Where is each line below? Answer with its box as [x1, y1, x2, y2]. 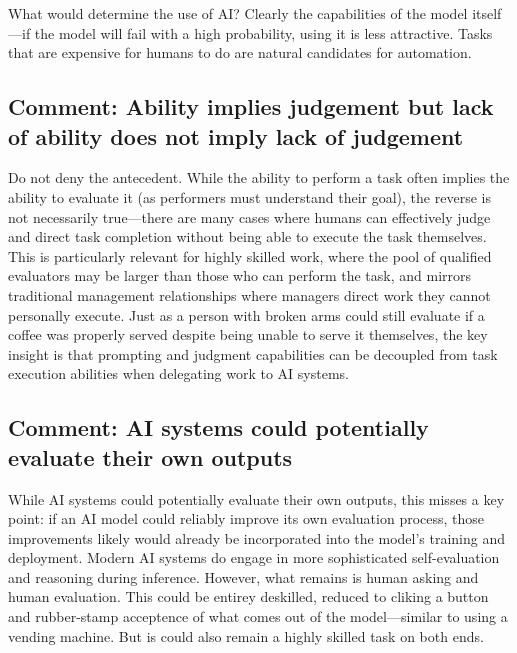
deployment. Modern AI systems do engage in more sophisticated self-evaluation [8, 547, 500, 568]
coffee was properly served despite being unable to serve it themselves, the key [8, 324, 488, 345]
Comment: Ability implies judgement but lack [8, 91, 494, 122]
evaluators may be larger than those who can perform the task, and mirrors [8, 265, 472, 286]
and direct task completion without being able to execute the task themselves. [8, 226, 487, 247]
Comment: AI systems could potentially [8, 412, 429, 443]
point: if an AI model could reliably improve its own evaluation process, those [8, 508, 485, 529]
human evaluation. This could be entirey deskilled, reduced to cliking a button [8, 586, 489, 607]
